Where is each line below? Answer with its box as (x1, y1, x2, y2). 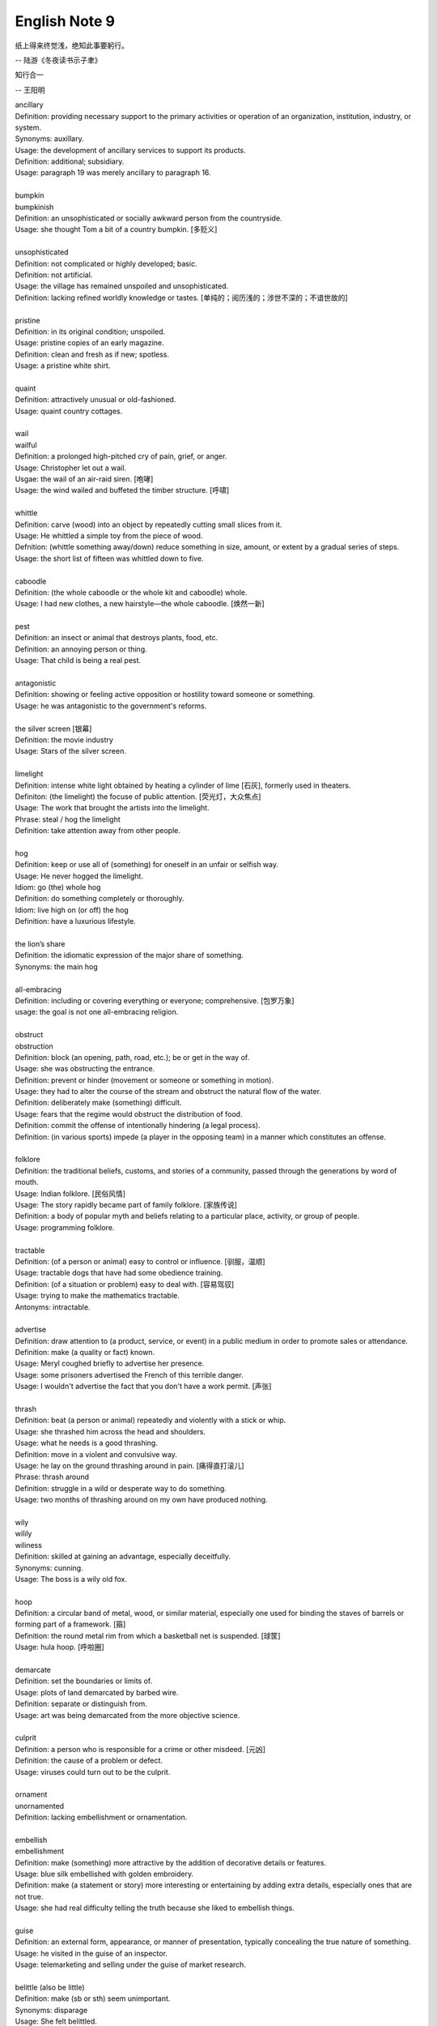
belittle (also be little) (15, 1982, 85, 1992)
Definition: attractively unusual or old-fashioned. (15, 395, 176, 404)
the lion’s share (15, 939, 66, 949)
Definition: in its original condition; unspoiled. (15, 327, 166, 336)
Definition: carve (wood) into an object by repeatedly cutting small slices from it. (15, 519, 282, 529)
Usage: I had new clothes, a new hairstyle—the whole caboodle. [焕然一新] (15, 599, 265, 609)
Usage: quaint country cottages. (15, 406, 123, 416)
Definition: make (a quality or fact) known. (15, 1348, 155, 1357)
